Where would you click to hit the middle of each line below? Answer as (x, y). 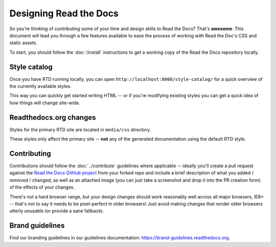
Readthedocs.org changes (53, 117)
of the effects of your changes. (42, 187)
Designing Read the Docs (64, 13)
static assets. (24, 43)
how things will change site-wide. (45, 103)
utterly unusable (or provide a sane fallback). (57, 211)
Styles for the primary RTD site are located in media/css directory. (80, 129)
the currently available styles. (40, 86)
